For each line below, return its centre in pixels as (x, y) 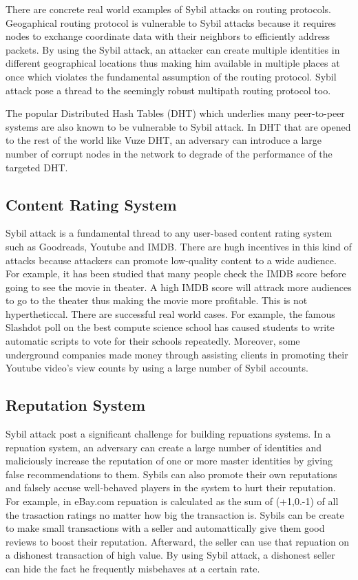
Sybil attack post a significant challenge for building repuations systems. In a (168, 434)
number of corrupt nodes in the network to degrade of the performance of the (169, 153)
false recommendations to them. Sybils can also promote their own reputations (171, 474)
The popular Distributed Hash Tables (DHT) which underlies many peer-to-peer (175, 113)
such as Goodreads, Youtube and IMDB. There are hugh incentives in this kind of (179, 246)
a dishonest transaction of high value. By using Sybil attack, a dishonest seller (170, 555)
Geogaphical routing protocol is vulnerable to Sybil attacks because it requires (171, 22)
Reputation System (76, 405)
